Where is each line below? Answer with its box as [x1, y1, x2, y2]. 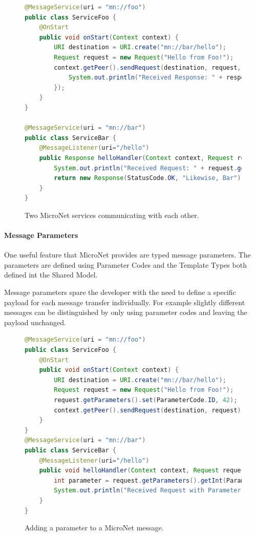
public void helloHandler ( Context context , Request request [39, 467, 248, 474]
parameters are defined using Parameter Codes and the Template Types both [4, 259, 247, 270]
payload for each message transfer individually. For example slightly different [4, 296, 245, 307]
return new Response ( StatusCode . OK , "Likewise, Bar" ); [54, 174, 245, 182]
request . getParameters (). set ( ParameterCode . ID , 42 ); [54, 396, 238, 404]
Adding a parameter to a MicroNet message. [25, 522, 164, 533]
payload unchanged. [4, 316, 66, 327]
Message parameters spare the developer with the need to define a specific [4, 287, 236, 297]
